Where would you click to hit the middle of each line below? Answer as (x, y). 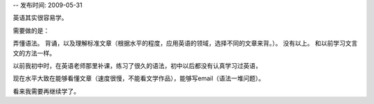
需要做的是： (31, 31)
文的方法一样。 (34, 53)
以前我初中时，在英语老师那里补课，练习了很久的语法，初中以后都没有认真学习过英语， (137, 65)
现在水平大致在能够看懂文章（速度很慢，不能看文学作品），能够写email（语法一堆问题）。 (139, 78)
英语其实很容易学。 (40, 18)
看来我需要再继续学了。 (46, 91)
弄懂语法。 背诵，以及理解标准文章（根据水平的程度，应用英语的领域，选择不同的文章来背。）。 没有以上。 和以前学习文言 (185, 43)
